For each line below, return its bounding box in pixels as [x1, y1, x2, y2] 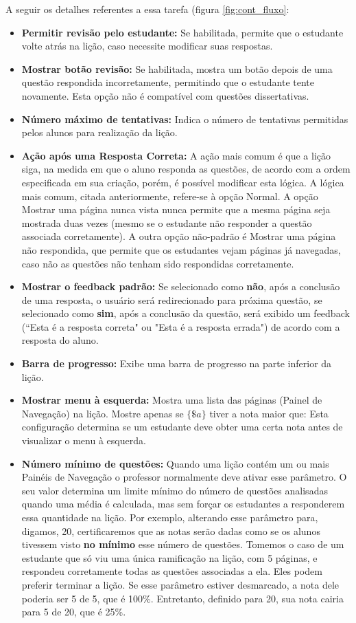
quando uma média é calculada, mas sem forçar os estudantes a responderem [21, 496, 345, 511]
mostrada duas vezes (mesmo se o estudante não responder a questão [21, 215, 312, 230]
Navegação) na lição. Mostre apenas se [21, 406, 184, 420]
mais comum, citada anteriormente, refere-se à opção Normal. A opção [21, 188, 318, 203]
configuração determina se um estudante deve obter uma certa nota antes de [21, 419, 343, 434]
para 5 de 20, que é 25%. [21, 604, 126, 619]
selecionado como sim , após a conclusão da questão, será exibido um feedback [21, 306, 350, 320]
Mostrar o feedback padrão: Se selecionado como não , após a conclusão [21, 279, 340, 294]
